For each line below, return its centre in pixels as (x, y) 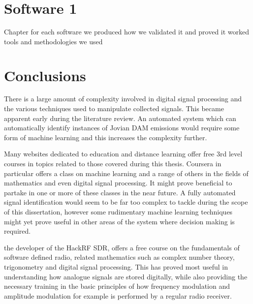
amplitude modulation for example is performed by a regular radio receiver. (118, 295)
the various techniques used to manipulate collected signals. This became (114, 108)
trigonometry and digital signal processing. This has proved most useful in (116, 266)
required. (17, 231)
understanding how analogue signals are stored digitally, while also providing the (126, 276)
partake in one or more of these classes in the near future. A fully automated (120, 192)
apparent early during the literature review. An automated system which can (120, 118)
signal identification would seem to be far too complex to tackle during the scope (126, 202)
